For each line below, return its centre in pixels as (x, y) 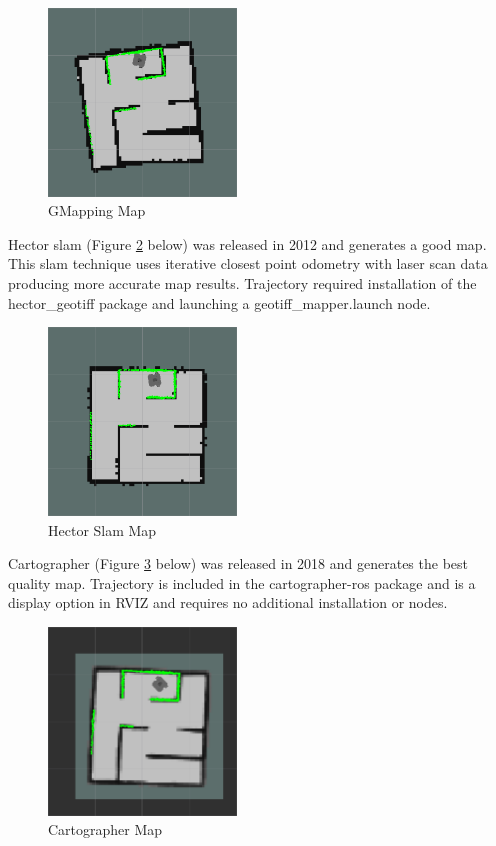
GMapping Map (97, 210)
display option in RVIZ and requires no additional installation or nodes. (228, 602)
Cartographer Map (105, 829)
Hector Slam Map (102, 529)
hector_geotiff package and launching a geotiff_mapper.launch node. (219, 302)
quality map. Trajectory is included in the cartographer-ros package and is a (242, 582)
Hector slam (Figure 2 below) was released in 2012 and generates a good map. (247, 243)
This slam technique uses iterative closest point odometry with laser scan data (248, 263)
